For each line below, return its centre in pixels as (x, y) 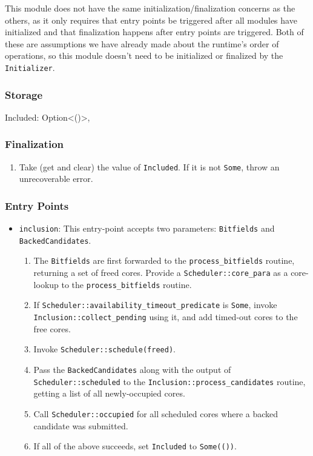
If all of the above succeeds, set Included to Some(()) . (135, 446)
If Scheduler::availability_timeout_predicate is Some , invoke (155, 305)
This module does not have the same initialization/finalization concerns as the (150, 8)
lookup (46, 284)
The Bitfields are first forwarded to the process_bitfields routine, (164, 260)
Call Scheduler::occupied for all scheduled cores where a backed (156, 413)
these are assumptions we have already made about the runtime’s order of (142, 43)
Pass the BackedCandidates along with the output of (132, 369)
